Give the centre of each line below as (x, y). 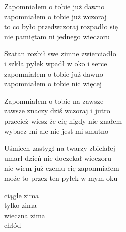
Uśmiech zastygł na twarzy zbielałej (60, 148)
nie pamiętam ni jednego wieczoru (57, 36)
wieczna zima (25, 215)
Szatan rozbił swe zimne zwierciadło (60, 53)
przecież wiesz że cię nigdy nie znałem (63, 120)
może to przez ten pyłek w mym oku (61, 178)
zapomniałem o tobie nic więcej (53, 84)
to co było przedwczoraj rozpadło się (61, 26)
